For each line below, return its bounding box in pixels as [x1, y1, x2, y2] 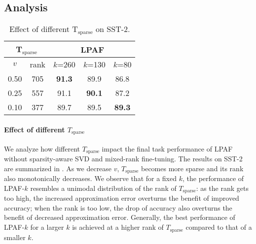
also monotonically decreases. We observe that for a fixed [4, 173, 177, 183]
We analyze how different [4, 143, 80, 153]
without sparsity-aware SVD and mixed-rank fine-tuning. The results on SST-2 [4, 153, 243, 164]
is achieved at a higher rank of [72, 222, 164, 232]
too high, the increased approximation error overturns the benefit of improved [4, 193, 239, 203]
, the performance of [182, 173, 244, 183]
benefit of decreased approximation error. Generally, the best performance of [4, 212, 235, 222]
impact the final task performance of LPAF [102, 143, 233, 153]
